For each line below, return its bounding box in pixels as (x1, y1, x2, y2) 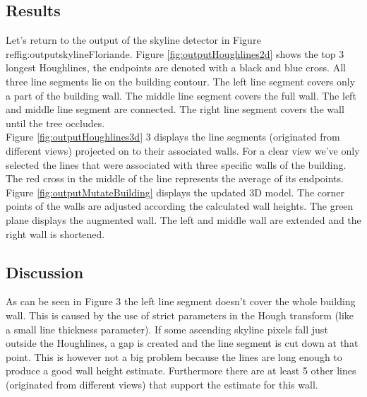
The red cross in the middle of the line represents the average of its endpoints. (6, 171, 344, 186)
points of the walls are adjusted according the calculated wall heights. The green (6, 198, 354, 213)
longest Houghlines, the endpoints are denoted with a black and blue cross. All (6, 60, 346, 75)
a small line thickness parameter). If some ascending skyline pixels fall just (6, 321, 328, 336)
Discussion (6, 261, 84, 283)
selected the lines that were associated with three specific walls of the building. (6, 157, 347, 172)
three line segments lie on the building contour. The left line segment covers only (6, 73, 356, 88)
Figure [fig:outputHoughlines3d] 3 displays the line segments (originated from (6, 129, 340, 144)
